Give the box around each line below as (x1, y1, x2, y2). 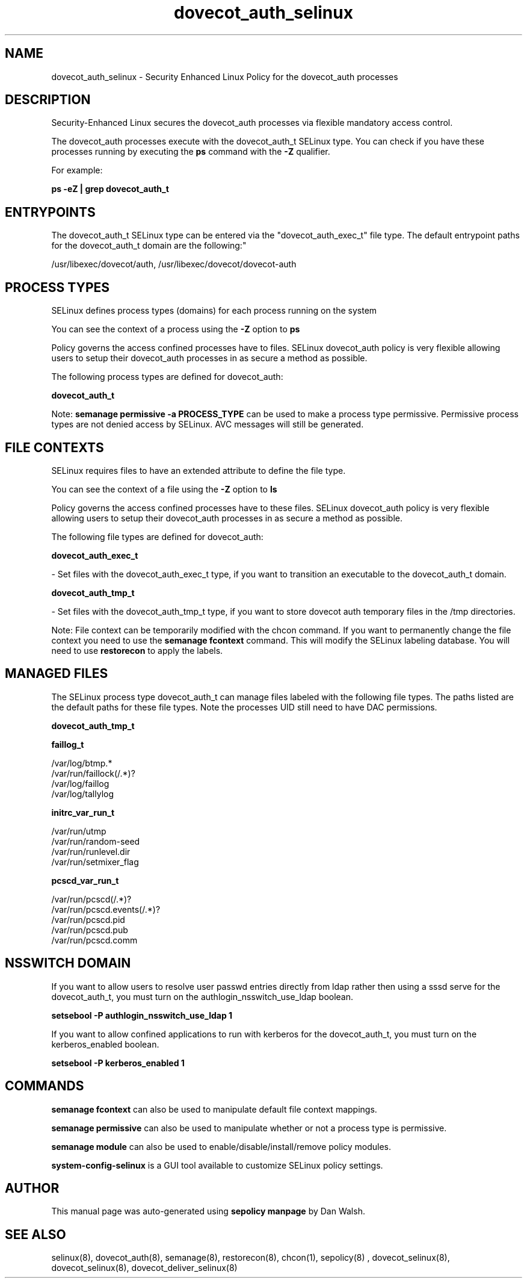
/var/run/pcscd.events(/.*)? (51, 904, 161, 915)
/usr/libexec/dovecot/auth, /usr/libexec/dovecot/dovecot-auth (51, 259, 297, 270)
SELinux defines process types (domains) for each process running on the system (51, 305, 377, 316)
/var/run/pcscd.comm (51, 934, 138, 945)
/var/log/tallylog (51, 788, 114, 799)
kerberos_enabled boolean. (51, 1039, 159, 1049)
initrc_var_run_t (51, 807, 115, 818)
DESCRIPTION (5, 92, 91, 108)
